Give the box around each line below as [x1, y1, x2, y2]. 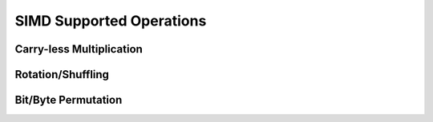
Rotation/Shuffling [14, 68, 110, 81]
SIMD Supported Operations [14, 12, 207, 30]
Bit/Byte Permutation [14, 93, 123, 107]
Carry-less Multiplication [14, 42, 144, 56]
